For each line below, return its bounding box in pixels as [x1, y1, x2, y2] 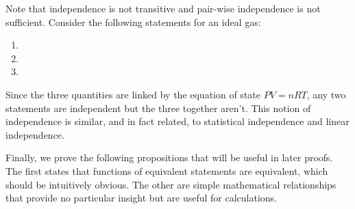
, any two [306, 87, 346, 101]
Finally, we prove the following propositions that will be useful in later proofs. [5, 150, 333, 165]
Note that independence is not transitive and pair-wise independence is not [5, 1, 321, 15]
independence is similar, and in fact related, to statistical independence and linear [5, 114, 350, 128]
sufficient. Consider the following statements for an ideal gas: [5, 14, 261, 29]
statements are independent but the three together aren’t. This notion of [5, 100, 311, 115]
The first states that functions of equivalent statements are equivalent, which [5, 163, 328, 178]
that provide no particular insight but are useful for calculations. [5, 191, 277, 205]
